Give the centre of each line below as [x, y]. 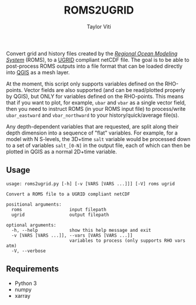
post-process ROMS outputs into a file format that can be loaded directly [94, 66]
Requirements [32, 269]
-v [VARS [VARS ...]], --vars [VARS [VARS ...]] [72, 235]
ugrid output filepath [60, 215]
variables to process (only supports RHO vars [127, 240]
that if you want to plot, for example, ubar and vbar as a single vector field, [96, 102]
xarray [22, 296]
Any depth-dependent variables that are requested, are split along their [92, 126]
